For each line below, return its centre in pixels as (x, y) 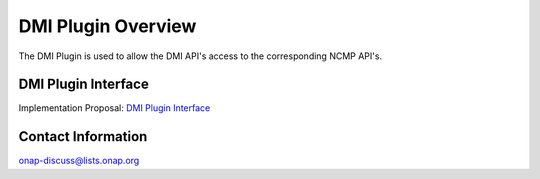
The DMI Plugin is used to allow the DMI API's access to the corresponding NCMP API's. (200, 56)
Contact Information (83, 136)
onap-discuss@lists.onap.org (79, 161)
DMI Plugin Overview (107, 26)
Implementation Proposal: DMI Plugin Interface (114, 108)
